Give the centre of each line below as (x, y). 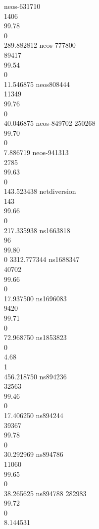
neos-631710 (22, 6)
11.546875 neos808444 (37, 84)
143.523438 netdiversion (40, 191)
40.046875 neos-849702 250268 (50, 123)
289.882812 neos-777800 (40, 45)
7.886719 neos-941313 (36, 152)
